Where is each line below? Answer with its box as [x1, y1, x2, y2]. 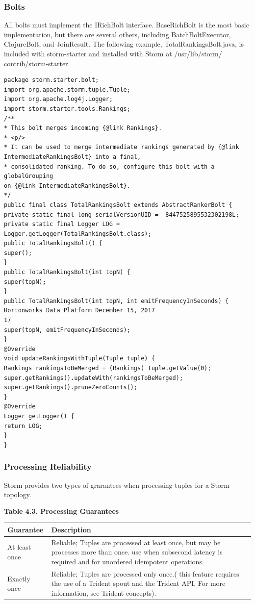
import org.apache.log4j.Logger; [4, 96, 113, 103]
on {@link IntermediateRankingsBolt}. [4, 182, 130, 189]
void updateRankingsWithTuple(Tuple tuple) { [4, 355, 155, 362]
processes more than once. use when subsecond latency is [51, 547, 223, 557]
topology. [4, 489, 31, 500]
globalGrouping [4, 173, 53, 180]
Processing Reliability [4, 460, 92, 473]
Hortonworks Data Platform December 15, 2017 [4, 307, 155, 314]
